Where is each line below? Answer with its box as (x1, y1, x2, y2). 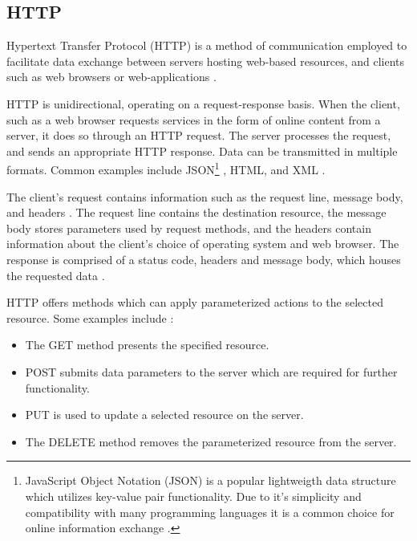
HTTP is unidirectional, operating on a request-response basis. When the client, (6, 95, 400, 112)
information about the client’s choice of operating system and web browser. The (6, 235, 399, 252)
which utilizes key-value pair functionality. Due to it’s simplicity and (25, 487, 362, 504)
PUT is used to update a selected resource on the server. (25, 406, 304, 423)
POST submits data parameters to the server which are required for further (25, 363, 398, 380)
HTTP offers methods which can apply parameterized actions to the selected (6, 294, 383, 311)
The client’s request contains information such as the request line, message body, (6, 188, 403, 205)
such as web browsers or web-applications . (6, 68, 217, 85)
